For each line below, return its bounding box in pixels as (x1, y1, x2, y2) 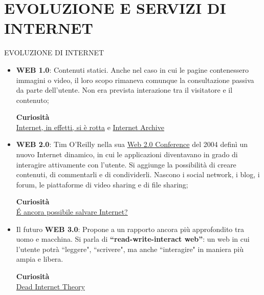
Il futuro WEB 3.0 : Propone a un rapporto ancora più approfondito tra (16, 223, 244, 234)
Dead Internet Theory (16, 281, 85, 291)
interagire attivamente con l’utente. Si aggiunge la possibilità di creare (16, 159, 236, 170)
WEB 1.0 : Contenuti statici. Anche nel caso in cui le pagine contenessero (16, 64, 249, 75)
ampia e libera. (16, 254, 63, 264)
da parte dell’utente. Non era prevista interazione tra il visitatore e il (16, 85, 233, 95)
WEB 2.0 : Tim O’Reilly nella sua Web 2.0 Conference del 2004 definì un (16, 139, 248, 150)
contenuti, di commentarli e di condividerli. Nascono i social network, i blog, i (16, 169, 260, 180)
